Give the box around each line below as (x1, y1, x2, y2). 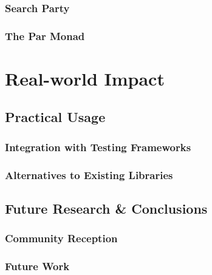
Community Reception (5, 231, 118, 246)
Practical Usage (5, 107, 106, 126)
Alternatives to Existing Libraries (5, 167, 173, 182)
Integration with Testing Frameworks (5, 139, 191, 154)
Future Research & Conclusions (5, 199, 208, 217)
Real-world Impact (5, 66, 165, 90)
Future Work (5, 259, 70, 274)
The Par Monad (5, 28, 85, 43)
